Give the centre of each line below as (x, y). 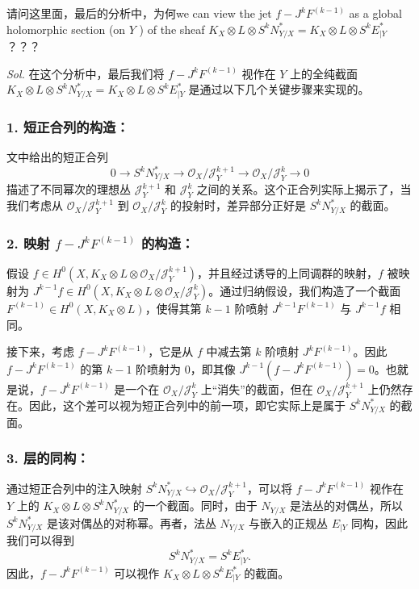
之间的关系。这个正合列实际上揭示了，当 (304, 189)
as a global (375, 13)
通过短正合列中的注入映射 (74, 488)
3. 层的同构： (48, 458)
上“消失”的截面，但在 (257, 388)
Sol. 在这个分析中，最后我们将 (86, 73)
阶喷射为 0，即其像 (186, 368)
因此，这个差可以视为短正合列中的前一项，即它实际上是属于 (187, 405)
